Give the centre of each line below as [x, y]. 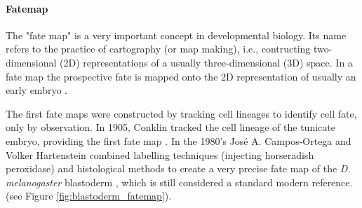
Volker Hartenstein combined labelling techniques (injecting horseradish [160, 154]
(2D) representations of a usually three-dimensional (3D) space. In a [206, 62]
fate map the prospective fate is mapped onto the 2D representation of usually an [181, 76]
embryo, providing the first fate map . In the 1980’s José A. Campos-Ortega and [179, 140]
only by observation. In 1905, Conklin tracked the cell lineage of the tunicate [170, 127]
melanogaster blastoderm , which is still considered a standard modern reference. [179, 182]
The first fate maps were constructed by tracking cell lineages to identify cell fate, [181, 113]
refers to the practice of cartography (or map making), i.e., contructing [158, 49]
